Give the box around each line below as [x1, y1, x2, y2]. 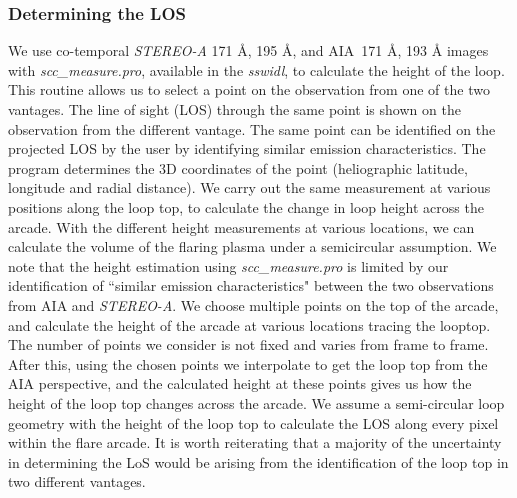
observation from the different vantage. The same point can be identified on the [8, 118, 496, 139]
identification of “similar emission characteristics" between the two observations [8, 275, 494, 296]
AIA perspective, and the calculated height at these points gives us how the [8, 373, 472, 394]
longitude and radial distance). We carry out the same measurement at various [8, 177, 491, 198]
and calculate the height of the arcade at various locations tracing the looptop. [8, 314, 491, 335]
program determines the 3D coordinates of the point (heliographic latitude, [8, 157, 468, 178]
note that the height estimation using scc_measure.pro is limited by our [8, 255, 449, 276]
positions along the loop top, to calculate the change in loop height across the [8, 196, 484, 217]
